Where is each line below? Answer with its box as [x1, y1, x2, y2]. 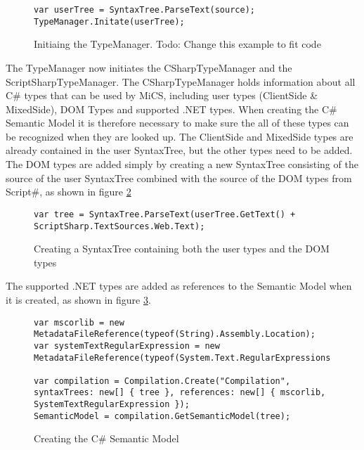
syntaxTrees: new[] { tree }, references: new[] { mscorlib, [34, 387, 326, 398]
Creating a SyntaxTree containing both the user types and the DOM [34, 241, 330, 256]
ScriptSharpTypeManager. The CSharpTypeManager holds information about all [6, 74, 356, 89]
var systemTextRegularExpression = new [34, 340, 220, 351]
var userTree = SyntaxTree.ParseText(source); [34, 5, 255, 15]
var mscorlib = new [34, 317, 124, 328]
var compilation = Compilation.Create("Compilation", [34, 375, 291, 386]
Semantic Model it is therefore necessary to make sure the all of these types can [6, 115, 349, 130]
